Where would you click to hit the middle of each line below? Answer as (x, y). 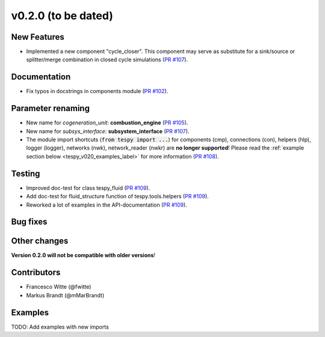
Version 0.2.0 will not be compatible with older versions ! (83, 255)
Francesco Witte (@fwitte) (59, 287)
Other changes (40, 241)
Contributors (36, 272)
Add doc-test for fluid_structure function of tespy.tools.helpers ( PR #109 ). (117, 196)
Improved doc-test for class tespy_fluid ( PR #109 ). (88, 188)
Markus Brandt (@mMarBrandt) (65, 295)
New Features (38, 37)
